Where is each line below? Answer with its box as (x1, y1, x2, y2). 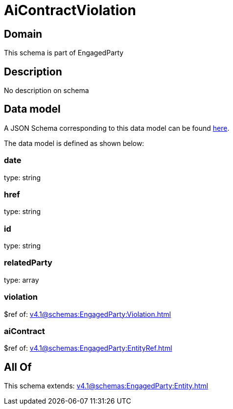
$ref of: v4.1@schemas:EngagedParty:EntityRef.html (4, 344, 172, 353)
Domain (4, 27, 43, 40)
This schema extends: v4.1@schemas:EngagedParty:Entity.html (4, 382, 209, 390)
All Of (4, 361, 32, 373)
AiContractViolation (4, 2, 136, 19)
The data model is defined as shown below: (4, 139, 144, 147)
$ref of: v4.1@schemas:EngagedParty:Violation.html (4, 310, 171, 318)
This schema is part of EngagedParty (4, 48, 124, 57)
